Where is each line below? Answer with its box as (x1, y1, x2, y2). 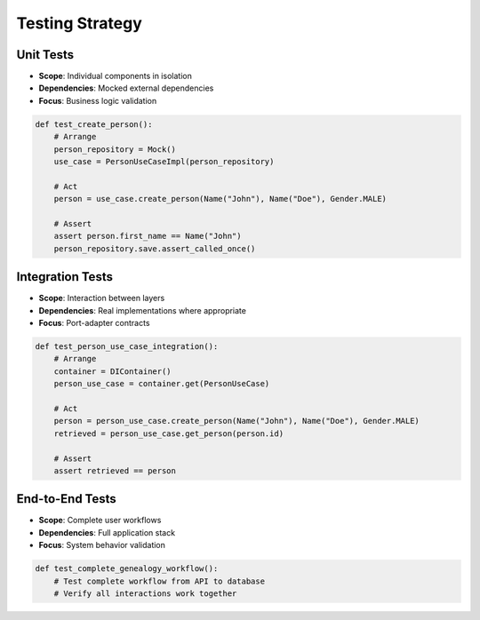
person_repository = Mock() (53, 144, 177, 155)
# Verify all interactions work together (53, 588, 237, 599)
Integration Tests (16, 269, 113, 284)
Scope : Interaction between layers (38, 293, 165, 304)
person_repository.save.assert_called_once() (53, 243, 256, 253)
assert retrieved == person (53, 465, 177, 475)
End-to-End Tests (16, 491, 117, 506)
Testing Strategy (16, 13, 142, 33)
